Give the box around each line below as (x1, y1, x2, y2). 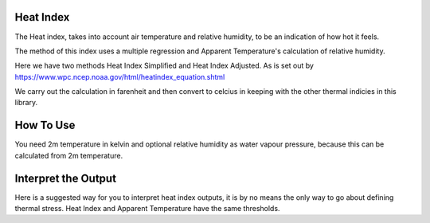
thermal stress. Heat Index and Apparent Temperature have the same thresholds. (14, 204, 280, 213)
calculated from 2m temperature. (14, 151, 123, 160)
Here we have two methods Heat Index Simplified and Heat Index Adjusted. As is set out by (14, 61, 315, 71)
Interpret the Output (14, 171, 117, 185)
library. (14, 98, 38, 108)
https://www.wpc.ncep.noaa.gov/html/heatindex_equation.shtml (14, 72, 225, 81)
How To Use (14, 119, 76, 132)
